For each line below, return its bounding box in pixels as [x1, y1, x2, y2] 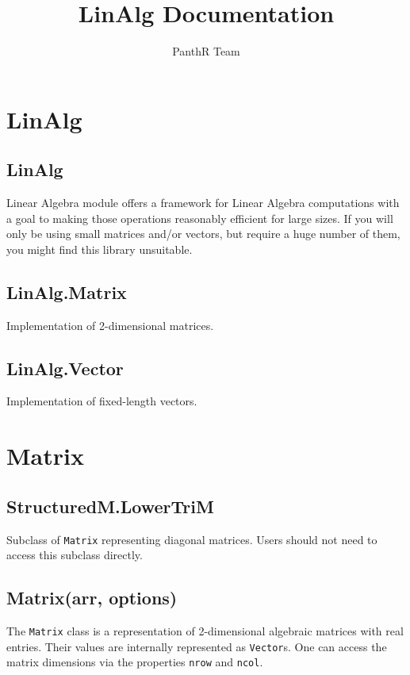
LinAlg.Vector [6, 355, 124, 380]
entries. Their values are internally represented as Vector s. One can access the [6, 638, 387, 654]
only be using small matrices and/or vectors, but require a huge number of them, [6, 225, 400, 242]
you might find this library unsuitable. [6, 240, 193, 257]
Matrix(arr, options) [6, 585, 178, 610]
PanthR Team [172, 43, 240, 59]
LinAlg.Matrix [6, 279, 127, 304]
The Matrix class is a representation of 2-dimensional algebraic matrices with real [6, 623, 404, 639]
